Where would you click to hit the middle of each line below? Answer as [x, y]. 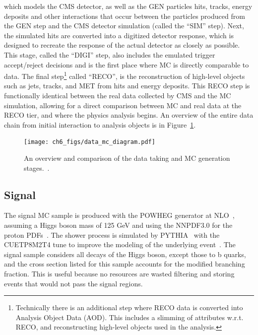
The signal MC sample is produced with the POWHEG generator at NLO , [119, 215]
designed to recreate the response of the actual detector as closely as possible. [122, 45]
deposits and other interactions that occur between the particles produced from [125, 16]
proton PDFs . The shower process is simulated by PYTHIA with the [112, 234]
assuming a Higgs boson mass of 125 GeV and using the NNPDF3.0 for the [118, 225]
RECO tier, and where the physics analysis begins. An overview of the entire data [129, 115]
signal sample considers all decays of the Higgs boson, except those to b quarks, [125, 254]
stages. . [37, 167]
